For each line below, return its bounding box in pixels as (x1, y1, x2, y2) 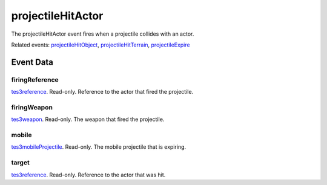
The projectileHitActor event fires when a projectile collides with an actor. (11, 30, 194, 37)
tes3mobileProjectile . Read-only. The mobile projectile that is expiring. (11, 143, 187, 151)
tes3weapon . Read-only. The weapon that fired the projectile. (11, 115, 165, 123)
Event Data (11, 57, 54, 67)
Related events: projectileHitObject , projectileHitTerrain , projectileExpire (11, 41, 190, 48)
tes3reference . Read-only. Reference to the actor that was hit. (11, 171, 166, 178)
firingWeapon (11, 103, 53, 111)
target (11, 158, 30, 167)
